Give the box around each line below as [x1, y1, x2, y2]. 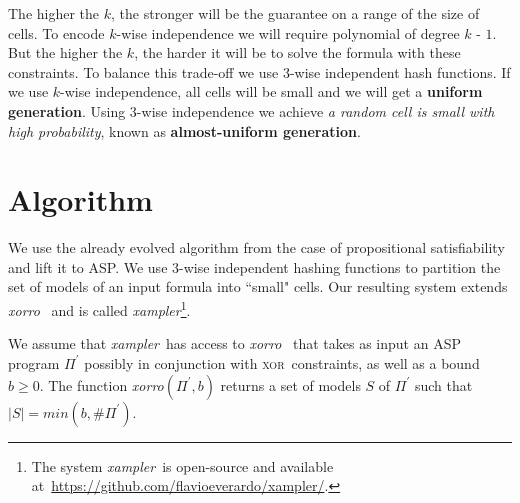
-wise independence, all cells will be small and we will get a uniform [60, 81, 483, 102]
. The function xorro [39, 374, 164, 395]
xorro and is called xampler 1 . [8, 297, 191, 320]
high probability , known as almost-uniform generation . [8, 120, 361, 141]
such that [414, 374, 473, 395]
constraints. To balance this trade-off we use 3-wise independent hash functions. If [8, 61, 511, 82]
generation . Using [8, 100, 126, 121]
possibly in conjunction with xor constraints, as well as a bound [84, 352, 480, 373]
